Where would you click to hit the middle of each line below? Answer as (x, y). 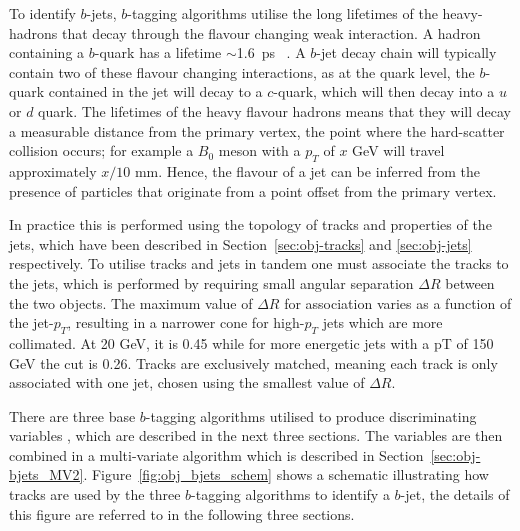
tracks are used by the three (95, 494)
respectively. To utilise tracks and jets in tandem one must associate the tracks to (259, 263)
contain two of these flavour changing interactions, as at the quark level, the (242, 71)
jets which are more (382, 322)
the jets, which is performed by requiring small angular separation (211, 282)
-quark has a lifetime (158, 52)
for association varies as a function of (398, 302)
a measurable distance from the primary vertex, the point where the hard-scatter (257, 130)
